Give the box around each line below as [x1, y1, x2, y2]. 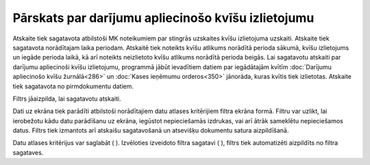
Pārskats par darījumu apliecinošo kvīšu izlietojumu [12, 10, 314, 25]
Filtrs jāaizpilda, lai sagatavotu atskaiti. [12, 94, 121, 103]
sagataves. [12, 148, 44, 157]
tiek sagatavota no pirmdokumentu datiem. [12, 82, 134, 90]
